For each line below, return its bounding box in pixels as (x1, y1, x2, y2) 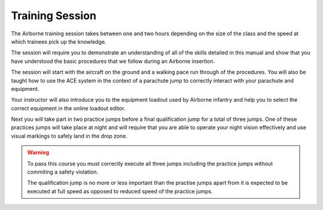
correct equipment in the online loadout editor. (11, 105, 126, 112)
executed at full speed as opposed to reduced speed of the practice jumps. (27, 187, 213, 194)
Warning (27, 149, 49, 156)
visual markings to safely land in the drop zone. (11, 132, 128, 139)
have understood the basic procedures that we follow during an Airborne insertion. (11, 57, 215, 65)
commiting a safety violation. (27, 168, 99, 176)
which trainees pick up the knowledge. (11, 38, 107, 45)
